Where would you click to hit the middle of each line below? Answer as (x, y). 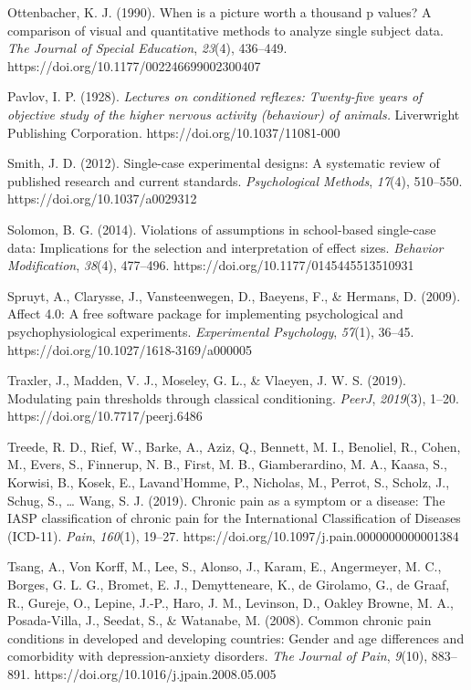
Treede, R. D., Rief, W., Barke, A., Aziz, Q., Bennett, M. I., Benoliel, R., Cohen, (234, 446)
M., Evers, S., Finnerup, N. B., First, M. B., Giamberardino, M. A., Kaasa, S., (227, 464)
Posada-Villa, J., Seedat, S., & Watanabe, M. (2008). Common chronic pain (220, 620)
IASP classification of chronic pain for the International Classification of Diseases (234, 518)
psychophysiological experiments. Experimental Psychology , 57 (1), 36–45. (211, 331)
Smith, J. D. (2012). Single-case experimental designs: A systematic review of (224, 163)
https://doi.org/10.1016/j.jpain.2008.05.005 (155, 674)
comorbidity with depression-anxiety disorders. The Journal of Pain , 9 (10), (218, 656)
